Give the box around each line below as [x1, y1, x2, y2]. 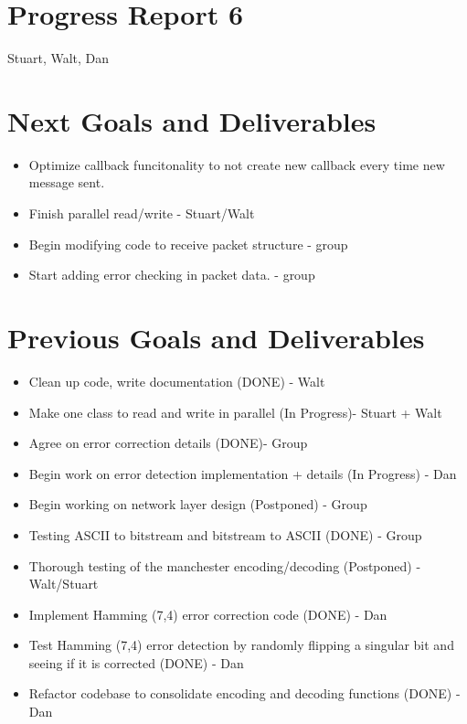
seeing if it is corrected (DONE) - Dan [28, 653, 244, 672]
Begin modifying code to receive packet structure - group [28, 234, 348, 253]
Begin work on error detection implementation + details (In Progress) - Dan [28, 463, 457, 483]
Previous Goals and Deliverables [7, 319, 425, 356]
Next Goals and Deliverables [7, 101, 377, 139]
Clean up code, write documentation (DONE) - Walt [28, 371, 325, 390]
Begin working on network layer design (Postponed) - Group [28, 495, 367, 514]
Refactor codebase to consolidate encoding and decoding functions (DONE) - [28, 684, 461, 703]
